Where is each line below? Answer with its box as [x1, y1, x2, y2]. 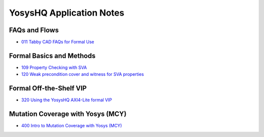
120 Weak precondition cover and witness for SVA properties [21, 71, 144, 77]
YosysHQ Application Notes [9, 7, 125, 18]
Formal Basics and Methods [9, 51, 96, 60]
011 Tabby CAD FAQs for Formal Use [21, 39, 94, 45]
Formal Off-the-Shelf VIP [9, 84, 87, 92]
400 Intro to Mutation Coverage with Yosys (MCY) [21, 123, 122, 129]
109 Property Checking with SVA [21, 64, 87, 70]
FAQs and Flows [9, 26, 59, 34]
